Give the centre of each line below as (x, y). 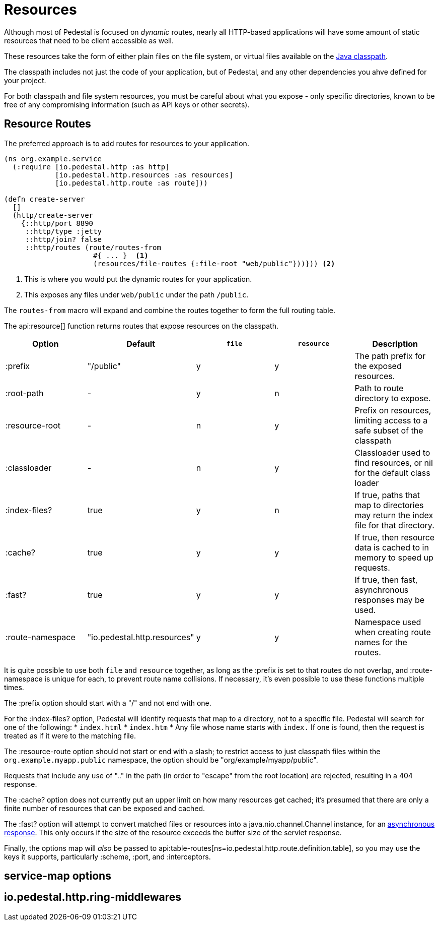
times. (14, 687)
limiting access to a (391, 420)
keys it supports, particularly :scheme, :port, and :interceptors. (107, 856)
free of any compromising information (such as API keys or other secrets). (127, 104)
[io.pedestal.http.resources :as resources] (144, 175)
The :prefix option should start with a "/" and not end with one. (108, 703)
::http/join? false (63, 239)
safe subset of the (389, 430)
